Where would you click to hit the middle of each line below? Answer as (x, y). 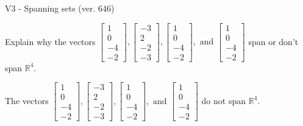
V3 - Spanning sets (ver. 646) (60, 8)
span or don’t (273, 41)
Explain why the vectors (50, 41)
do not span (224, 100)
